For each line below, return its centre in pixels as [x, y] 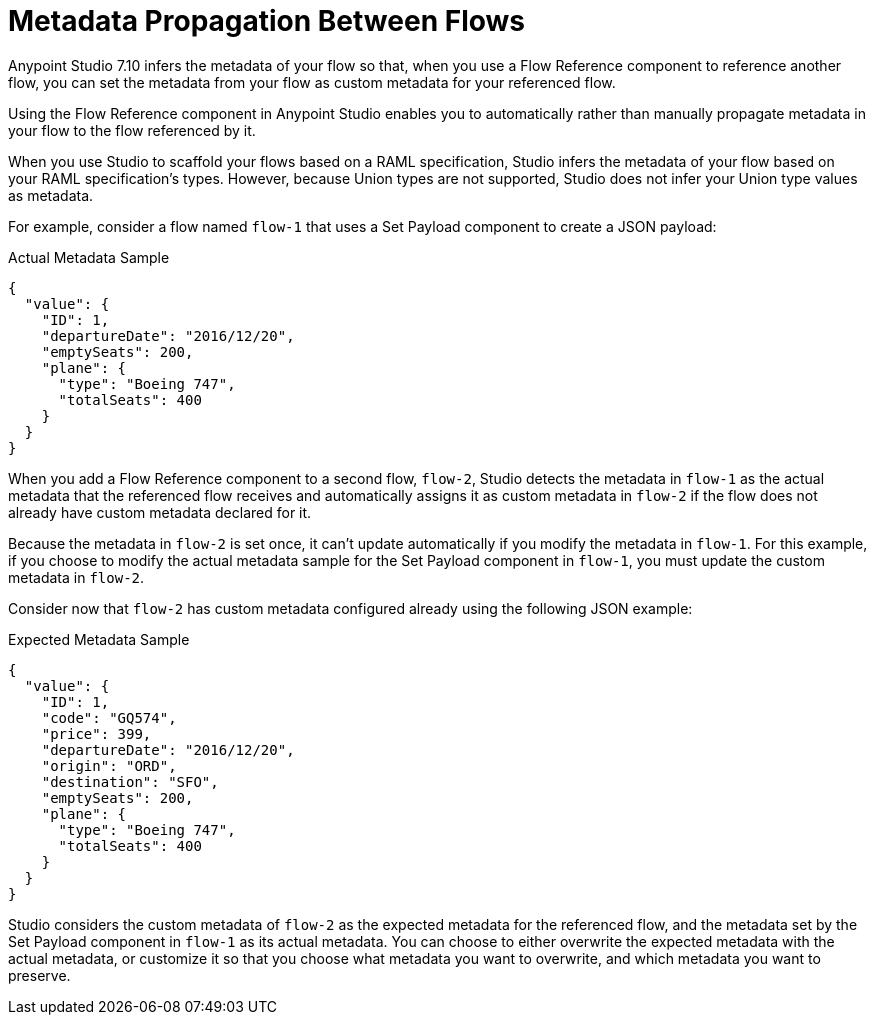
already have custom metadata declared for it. [160, 512]
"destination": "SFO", [130, 781]
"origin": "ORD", [109, 765]
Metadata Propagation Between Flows [266, 21]
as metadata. [51, 195]
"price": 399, [96, 733]
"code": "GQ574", [109, 717]
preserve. [39, 975]
